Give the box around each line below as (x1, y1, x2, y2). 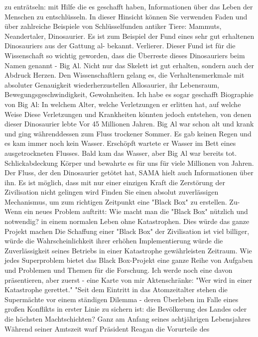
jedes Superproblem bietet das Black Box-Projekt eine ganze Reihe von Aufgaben (4, 255, 253, 265)
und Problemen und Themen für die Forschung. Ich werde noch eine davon (4, 265, 233, 275)
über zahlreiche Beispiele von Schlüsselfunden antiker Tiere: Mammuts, (4, 21, 222, 31)
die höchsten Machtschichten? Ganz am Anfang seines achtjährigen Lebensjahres (4, 314, 251, 324)
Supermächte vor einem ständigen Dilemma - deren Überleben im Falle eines (4, 294, 239, 304)
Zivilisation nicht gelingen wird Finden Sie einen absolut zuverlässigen (4, 187, 219, 197)
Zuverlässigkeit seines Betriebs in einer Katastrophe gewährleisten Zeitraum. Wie (4, 245, 252, 255)
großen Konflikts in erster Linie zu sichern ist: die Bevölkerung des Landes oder (4, 304, 247, 314)
